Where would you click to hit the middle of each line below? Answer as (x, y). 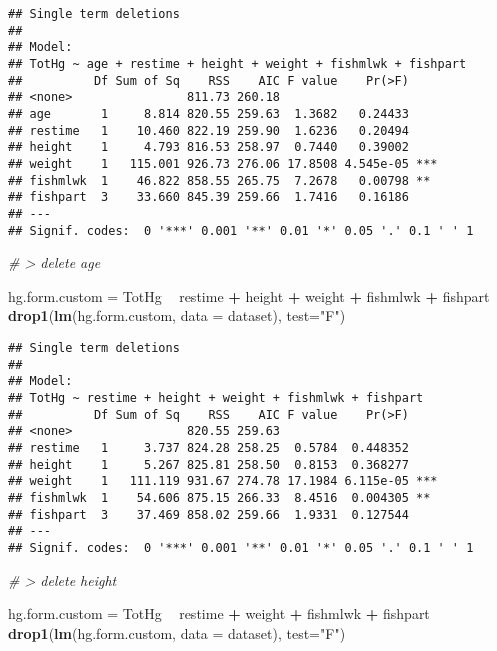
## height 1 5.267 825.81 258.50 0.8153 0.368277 (208, 464)
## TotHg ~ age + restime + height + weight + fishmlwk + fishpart (237, 63)
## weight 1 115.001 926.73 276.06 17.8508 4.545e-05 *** (223, 163)
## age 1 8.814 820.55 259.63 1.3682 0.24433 (208, 113)
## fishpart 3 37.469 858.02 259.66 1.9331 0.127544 (208, 514)
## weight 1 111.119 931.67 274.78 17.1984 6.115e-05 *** (223, 481)
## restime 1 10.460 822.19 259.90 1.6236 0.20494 (208, 130)
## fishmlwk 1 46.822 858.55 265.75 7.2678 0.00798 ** (219, 180)
